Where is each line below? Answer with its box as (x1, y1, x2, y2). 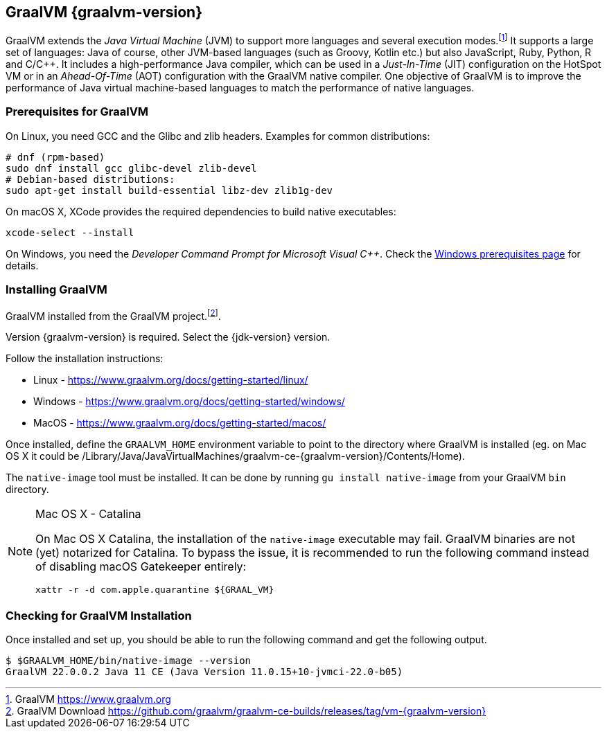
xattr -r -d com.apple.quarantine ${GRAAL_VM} (35, 584, 274, 596)
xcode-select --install (6, 226, 134, 238)
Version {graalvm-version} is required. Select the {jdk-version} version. (6, 331, 331, 343)
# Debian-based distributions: (6, 173, 175, 185)
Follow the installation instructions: (6, 352, 164, 365)
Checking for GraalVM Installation (6, 608, 192, 623)
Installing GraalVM (6, 283, 107, 297)
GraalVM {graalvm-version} (6, 3, 202, 21)
